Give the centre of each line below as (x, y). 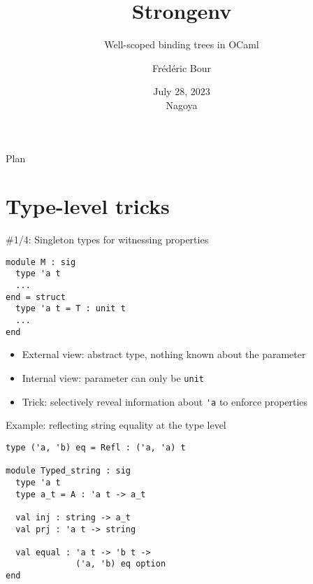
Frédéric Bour (182, 67)
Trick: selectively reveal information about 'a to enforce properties (165, 401)
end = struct (36, 297)
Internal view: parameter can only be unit (113, 378)
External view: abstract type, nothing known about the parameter (164, 354)
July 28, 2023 (182, 91)
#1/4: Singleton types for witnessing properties (107, 240)
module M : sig (41, 262)
